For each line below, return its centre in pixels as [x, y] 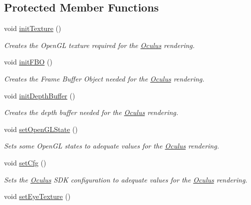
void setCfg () [25, 162]
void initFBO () [28, 62]
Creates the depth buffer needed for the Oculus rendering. [91, 112]
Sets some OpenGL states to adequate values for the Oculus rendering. [112, 146]
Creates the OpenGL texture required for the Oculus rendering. [100, 45]
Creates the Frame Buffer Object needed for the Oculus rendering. [104, 78]
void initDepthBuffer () [40, 95]
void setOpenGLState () [41, 129]
